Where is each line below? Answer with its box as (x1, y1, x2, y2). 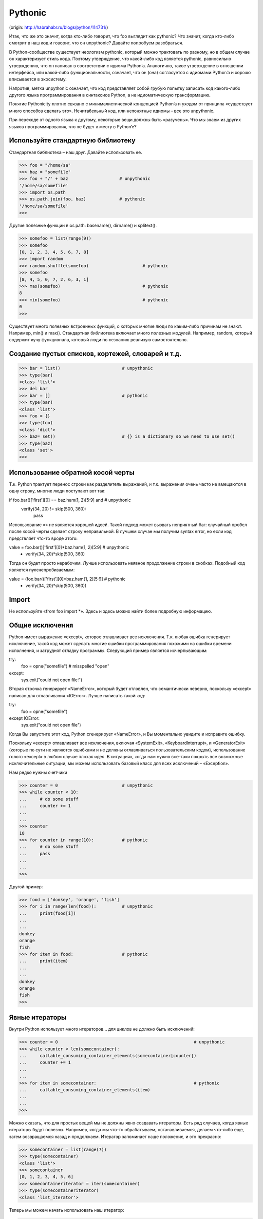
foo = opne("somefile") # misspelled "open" (21, 663, 110, 669)
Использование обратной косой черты (9, 468, 135, 476)
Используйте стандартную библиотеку (9, 137, 136, 145)
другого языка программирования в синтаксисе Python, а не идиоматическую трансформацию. (9, 92, 211, 98)
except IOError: (9, 715, 40, 721)
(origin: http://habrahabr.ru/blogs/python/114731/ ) (9, 24, 108, 30)
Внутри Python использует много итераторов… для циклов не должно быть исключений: (9, 1026, 195, 1032)
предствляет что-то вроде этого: (9, 535, 78, 541)
